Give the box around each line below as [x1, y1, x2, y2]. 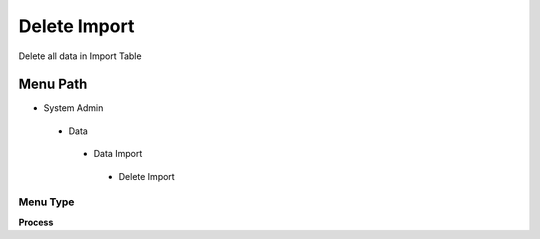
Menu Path [18, 76, 88, 93]
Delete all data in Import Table [18, 50, 142, 62]
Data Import [93, 148, 143, 160]
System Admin [43, 102, 104, 114]
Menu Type [18, 195, 75, 209]
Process [18, 216, 54, 228]
